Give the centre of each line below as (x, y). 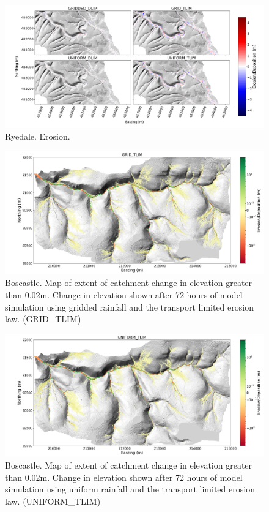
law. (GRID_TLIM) (43, 319)
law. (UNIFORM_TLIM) (53, 501)
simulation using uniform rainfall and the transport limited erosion (130, 489)
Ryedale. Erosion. (38, 136)
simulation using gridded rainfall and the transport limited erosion (129, 307)
